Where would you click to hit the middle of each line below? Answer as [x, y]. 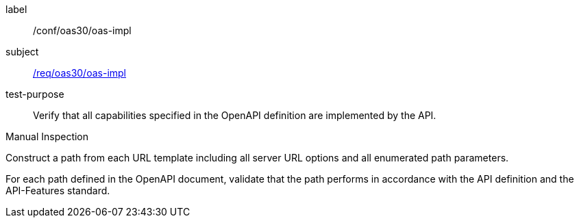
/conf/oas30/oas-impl [82, 30]
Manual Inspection [47, 136]
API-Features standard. [58, 191]
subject [22, 52]
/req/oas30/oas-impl [80, 73]
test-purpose [35, 94]
